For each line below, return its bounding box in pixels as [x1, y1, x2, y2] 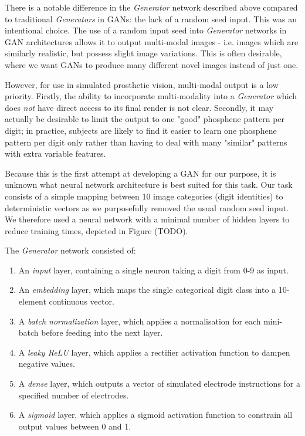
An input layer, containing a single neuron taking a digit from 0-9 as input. [18, 263, 289, 276]
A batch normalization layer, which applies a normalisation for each [18, 315, 261, 327]
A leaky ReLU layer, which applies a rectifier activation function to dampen [18, 346, 290, 358]
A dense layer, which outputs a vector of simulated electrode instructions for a [18, 377, 300, 390]
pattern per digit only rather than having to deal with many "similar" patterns [5, 136, 287, 148]
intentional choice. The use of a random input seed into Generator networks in [5, 24, 287, 36]
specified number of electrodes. [18, 388, 129, 401]
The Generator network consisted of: [5, 244, 136, 256]
